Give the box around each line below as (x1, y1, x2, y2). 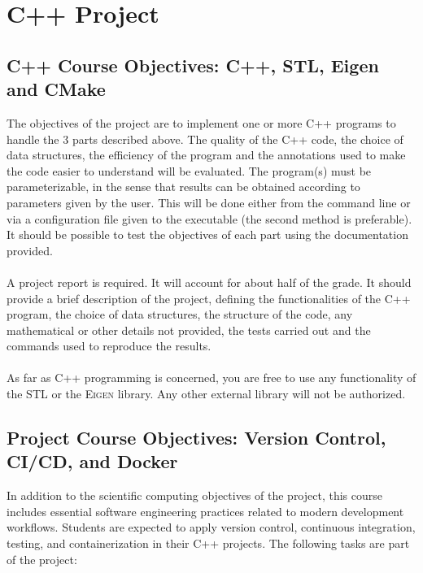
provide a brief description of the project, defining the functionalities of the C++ (7, 289, 411, 306)
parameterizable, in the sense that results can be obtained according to (7, 178, 360, 195)
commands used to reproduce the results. (7, 337, 211, 354)
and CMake (7, 76, 106, 102)
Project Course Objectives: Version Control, (7, 425, 386, 450)
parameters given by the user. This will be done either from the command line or (7, 193, 411, 211)
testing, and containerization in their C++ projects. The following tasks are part (7, 535, 410, 552)
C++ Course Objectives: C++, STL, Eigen (7, 52, 379, 77)
